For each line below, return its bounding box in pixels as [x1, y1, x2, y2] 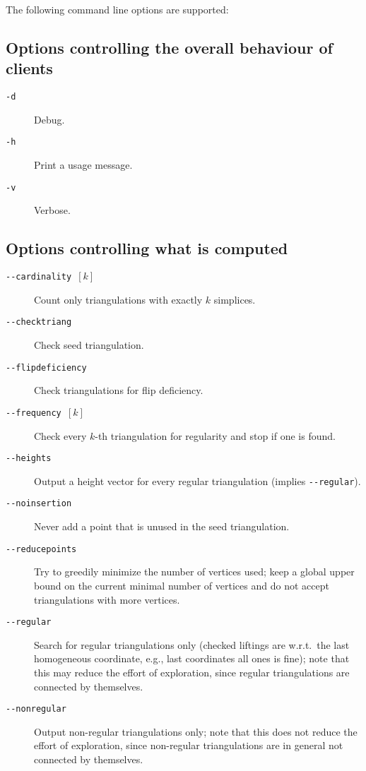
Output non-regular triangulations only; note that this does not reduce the [34, 724, 358, 739]
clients [6, 57, 53, 79]
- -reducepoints [6, 544, 77, 554]
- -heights [6, 453, 52, 464]
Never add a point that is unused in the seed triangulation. [34, 519, 290, 534]
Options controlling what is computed [6, 237, 288, 259]
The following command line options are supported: [6, 2, 229, 16]
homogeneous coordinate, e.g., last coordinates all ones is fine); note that [34, 651, 350, 666]
